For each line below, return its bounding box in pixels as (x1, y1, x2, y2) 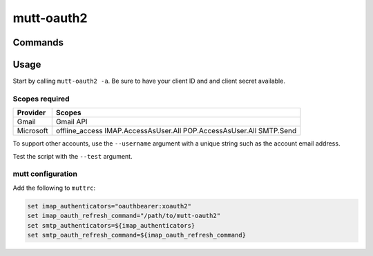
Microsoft (17, 126, 48, 136)
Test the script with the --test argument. (12, 152, 133, 160)
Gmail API (55, 117, 88, 127)
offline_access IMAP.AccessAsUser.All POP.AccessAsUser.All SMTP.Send (55, 126, 297, 136)
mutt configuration (12, 169, 77, 179)
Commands (12, 37, 64, 48)
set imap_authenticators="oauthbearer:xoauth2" (27, 202, 191, 210)
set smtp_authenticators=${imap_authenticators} (27, 221, 195, 229)
